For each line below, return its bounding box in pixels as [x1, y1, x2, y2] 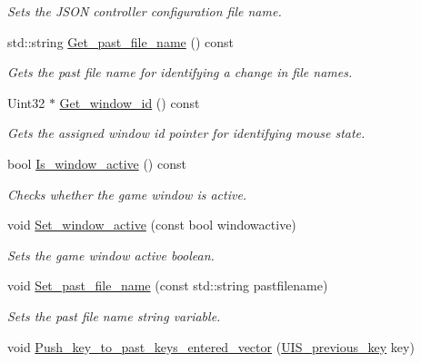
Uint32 [7, 93, 45, 112]
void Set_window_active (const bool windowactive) [7, 215, 296, 234]
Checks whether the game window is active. [7, 184, 247, 203]
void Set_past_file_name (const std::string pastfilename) [7, 276, 328, 295]
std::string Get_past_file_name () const [7, 32, 234, 51]
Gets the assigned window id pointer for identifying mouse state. [7, 123, 366, 142]
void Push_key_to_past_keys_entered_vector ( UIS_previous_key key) [7, 337, 415, 356]
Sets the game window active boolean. [7, 245, 215, 264]
